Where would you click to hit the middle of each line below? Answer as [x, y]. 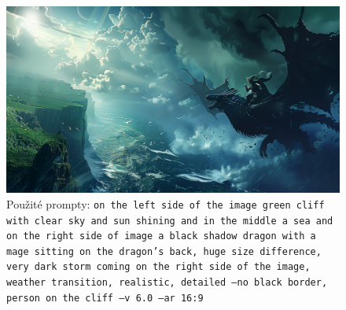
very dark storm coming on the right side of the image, [158, 267]
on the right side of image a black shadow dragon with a [161, 236]
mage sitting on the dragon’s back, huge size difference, [164, 251]
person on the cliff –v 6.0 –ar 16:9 [105, 298]
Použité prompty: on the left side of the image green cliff [166, 203]
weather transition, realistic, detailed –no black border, [167, 283]
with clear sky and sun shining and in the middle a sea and [170, 221]
